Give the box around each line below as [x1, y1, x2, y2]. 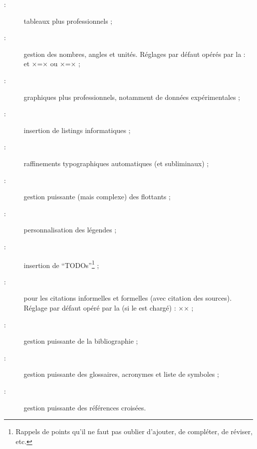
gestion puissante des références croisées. [24, 402, 146, 412]
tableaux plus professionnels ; [24, 15, 113, 26]
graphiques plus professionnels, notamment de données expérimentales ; [24, 91, 240, 102]
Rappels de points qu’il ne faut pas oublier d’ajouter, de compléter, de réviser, [15, 426, 253, 437]
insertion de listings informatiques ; [24, 125, 130, 135]
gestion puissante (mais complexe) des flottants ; [24, 191, 171, 202]
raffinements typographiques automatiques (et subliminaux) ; [24, 158, 209, 168]
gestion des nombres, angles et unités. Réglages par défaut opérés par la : [24, 48, 246, 59]
